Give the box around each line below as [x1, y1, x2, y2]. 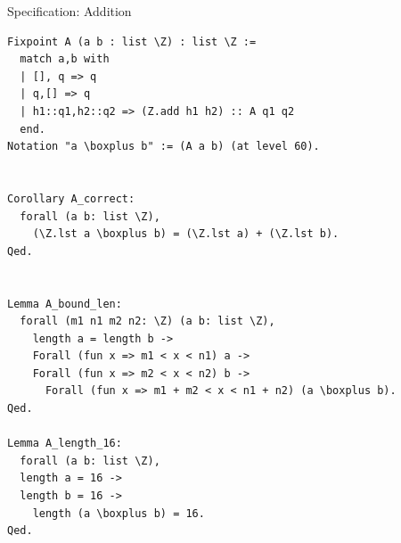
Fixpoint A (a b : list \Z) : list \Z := [7, 35, 257, 48]
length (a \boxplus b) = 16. [32, 506, 205, 520]
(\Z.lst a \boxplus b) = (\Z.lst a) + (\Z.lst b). [32, 227, 340, 241]
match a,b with [20, 53, 110, 66]
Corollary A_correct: [7, 192, 135, 205]
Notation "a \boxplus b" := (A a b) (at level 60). [7, 140, 320, 153]
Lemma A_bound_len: [7, 297, 122, 310]
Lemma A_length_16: [7, 437, 122, 450]
